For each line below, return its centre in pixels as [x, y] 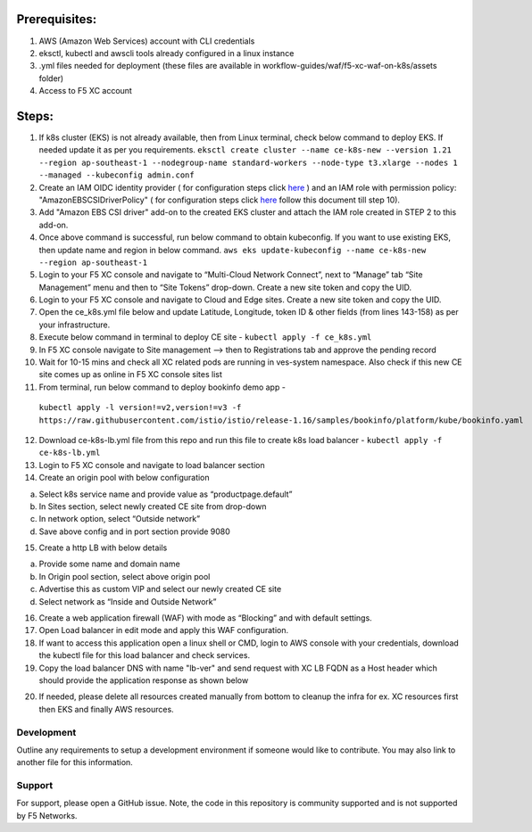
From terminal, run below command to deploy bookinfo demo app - [162, 387]
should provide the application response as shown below [144, 680]
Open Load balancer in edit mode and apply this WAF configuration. [164, 630]
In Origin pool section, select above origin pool [125, 576]
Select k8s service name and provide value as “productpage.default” [166, 494]
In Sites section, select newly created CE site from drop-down [153, 506]
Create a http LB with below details [103, 548]
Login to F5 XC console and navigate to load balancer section [152, 465]
